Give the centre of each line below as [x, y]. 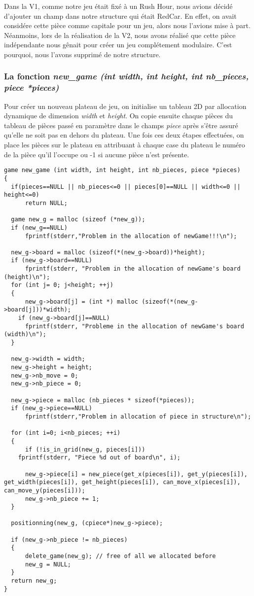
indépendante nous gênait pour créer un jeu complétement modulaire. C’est [118, 45]
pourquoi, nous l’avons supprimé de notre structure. [82, 54]
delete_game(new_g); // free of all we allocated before [120, 556]
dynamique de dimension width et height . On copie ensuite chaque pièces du [119, 116]
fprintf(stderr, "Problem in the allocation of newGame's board [133, 269]
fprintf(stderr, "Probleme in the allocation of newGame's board [134, 326]
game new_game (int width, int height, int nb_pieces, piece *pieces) [122, 170]
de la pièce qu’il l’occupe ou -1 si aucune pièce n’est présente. [97, 154]
